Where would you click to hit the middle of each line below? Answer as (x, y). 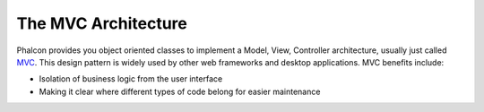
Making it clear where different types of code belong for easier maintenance (180, 91)
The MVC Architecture (102, 23)
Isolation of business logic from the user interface (131, 79)
